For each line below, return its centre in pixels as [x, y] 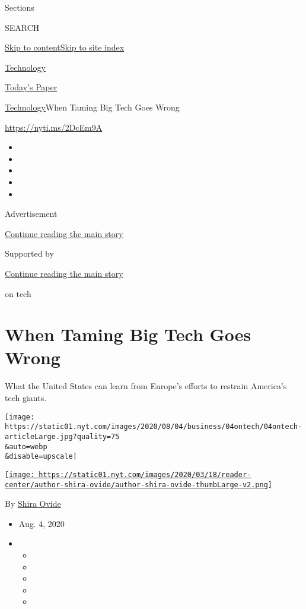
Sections [20, 7]
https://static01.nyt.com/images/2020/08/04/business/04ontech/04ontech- [154, 427]
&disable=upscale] [41, 457]
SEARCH [22, 27]
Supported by [29, 253]
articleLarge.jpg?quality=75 [62, 436]
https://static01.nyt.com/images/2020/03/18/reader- [145, 474]
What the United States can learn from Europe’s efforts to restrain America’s [146, 386]
